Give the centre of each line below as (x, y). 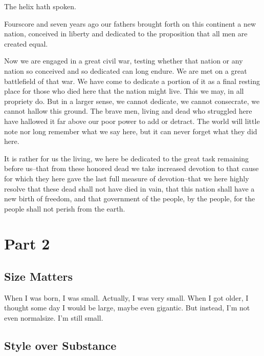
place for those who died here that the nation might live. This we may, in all (124, 91)
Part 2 (27, 244)
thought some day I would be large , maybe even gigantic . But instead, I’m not (127, 308)
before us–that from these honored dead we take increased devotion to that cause (131, 168)
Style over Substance (60, 345)
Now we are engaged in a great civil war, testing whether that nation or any (124, 61)
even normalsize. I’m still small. (54, 318)
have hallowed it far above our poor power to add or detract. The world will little (132, 121)
